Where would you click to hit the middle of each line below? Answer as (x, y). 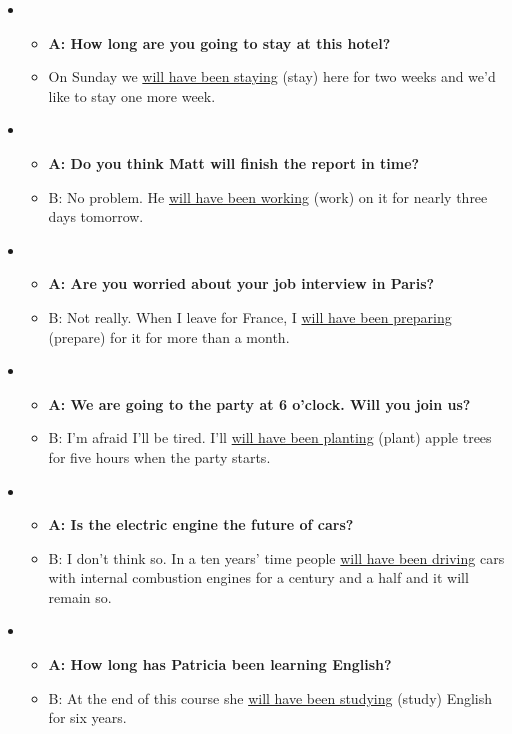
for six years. (87, 717)
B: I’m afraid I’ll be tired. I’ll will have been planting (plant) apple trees (270, 437)
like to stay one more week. (132, 95)
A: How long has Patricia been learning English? (220, 664)
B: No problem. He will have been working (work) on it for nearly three (268, 196)
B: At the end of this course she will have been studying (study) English (270, 697)
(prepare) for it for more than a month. (169, 336)
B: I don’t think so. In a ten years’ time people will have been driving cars (276, 557)
